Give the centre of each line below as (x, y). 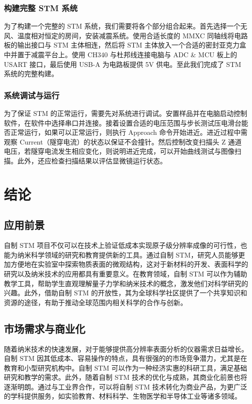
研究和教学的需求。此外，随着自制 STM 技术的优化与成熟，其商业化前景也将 (126, 377)
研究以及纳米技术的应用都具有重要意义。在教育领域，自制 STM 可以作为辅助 (126, 273)
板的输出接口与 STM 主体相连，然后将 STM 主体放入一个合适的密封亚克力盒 (125, 45)
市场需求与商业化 (45, 328)
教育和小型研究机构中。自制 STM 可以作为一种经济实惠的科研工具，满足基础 (126, 367)
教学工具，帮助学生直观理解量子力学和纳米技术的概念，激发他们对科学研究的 (126, 283)
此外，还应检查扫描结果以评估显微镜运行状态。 (92, 160)
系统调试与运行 (32, 95)
